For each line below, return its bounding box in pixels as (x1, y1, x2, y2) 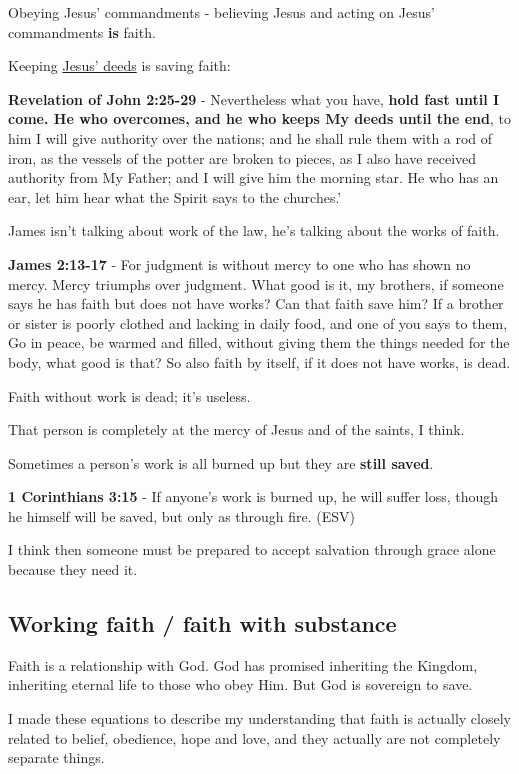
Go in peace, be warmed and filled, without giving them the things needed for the (8, 332, 510, 353)
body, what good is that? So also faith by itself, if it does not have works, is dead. (8, 351, 511, 372)
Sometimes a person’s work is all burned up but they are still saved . (8, 452, 434, 473)
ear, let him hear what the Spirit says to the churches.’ (8, 186, 342, 207)
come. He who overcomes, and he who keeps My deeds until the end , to (8, 108, 511, 129)
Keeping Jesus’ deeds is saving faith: (8, 55, 231, 76)
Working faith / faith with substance (8, 608, 397, 639)
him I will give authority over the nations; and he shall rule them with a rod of (8, 127, 493, 148)
